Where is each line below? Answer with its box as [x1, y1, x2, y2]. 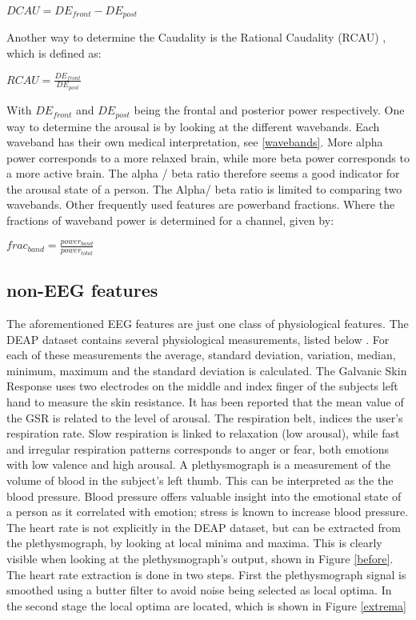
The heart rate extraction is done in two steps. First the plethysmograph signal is [6, 566, 406, 582]
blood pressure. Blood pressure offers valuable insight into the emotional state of [6, 487, 402, 504]
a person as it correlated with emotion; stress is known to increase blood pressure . [6, 503, 409, 520]
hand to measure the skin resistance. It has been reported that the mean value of [6, 394, 404, 410]
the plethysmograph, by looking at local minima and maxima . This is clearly [6, 534, 382, 551]
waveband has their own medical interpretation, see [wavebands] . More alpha [6, 134, 383, 150]
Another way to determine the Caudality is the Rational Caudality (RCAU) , [6, 29, 386, 46]
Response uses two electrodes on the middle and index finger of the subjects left [6, 378, 398, 394]
